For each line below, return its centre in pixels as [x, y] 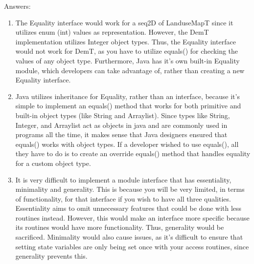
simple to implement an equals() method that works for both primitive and [128, 106]
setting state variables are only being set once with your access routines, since [132, 246]
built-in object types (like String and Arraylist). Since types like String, [123, 115]
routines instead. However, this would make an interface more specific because [132, 217]
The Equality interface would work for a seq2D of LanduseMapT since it [124, 22]
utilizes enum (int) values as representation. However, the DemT [112, 32]
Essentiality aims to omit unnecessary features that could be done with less [128, 208]
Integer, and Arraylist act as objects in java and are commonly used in [121, 125]
